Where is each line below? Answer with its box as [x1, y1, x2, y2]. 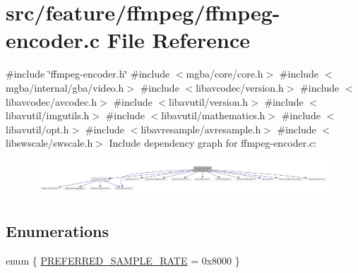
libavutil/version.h [169, 94, 249, 109]
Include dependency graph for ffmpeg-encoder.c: [109, 135, 317, 150]
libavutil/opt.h [6, 121, 69, 136]
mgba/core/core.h [186, 66, 263, 81]
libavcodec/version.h [196, 80, 284, 95]
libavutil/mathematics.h [161, 108, 265, 123]
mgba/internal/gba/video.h [6, 80, 124, 95]
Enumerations [6, 220, 109, 242]
